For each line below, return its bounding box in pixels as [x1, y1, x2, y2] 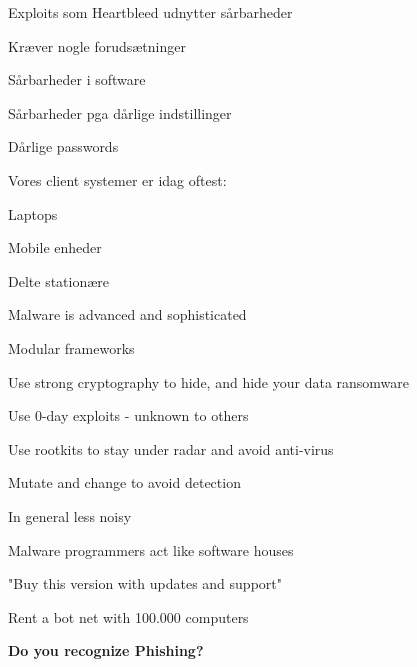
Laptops [8, 203, 58, 224]
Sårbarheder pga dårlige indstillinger [8, 102, 232, 123]
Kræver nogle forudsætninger [8, 35, 186, 56]
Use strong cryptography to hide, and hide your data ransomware [8, 371, 410, 392]
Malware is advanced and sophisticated [8, 304, 247, 325]
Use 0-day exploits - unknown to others [8, 405, 249, 426]
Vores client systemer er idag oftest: [8, 169, 227, 190]
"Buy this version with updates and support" [8, 573, 282, 594]
